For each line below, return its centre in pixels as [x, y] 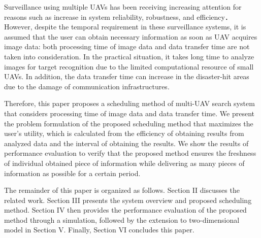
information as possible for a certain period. [72, 173]
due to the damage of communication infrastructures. [87, 86]
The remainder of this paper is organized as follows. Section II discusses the [122, 190]
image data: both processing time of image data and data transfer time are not [127, 46]
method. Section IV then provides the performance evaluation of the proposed [125, 210]
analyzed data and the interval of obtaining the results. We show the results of [126, 143]
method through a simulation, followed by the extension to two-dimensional [122, 219]
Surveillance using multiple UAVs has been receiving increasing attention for [123, 7]
